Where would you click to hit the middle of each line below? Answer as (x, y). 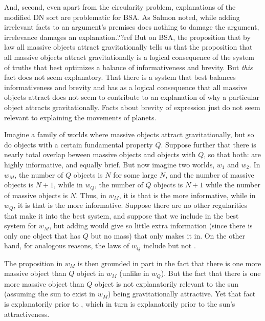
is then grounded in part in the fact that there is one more (169, 263)
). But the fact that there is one (211, 273)
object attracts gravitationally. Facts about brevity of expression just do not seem (132, 107)
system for (20, 226)
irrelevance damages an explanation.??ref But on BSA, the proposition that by (127, 37)
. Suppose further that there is (208, 144)
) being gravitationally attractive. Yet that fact (182, 294)
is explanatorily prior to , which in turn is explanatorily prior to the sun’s (120, 304)
